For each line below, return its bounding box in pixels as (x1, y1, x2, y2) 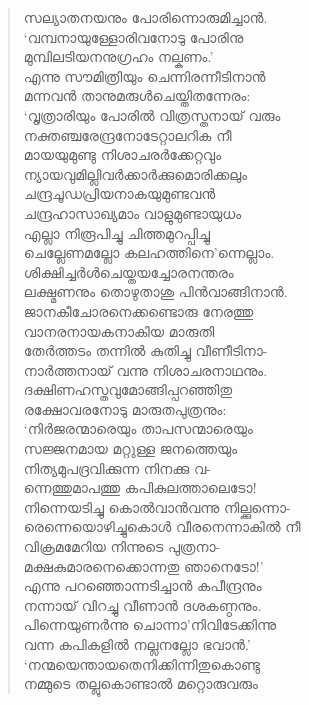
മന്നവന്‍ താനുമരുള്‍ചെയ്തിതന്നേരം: (23, 85, 251, 106)
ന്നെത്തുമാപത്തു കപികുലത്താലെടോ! (23, 477, 257, 498)
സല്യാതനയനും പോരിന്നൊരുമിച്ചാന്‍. (23, 7, 268, 27)
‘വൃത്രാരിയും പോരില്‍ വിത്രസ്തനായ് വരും (23, 104, 281, 125)
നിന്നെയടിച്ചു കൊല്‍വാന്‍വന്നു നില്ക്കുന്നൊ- (23, 496, 291, 517)
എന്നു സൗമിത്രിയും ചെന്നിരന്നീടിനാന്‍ (23, 65, 266, 86)
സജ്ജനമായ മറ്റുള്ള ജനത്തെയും (23, 438, 238, 459)
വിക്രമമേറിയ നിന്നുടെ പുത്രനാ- (23, 536, 221, 557)
